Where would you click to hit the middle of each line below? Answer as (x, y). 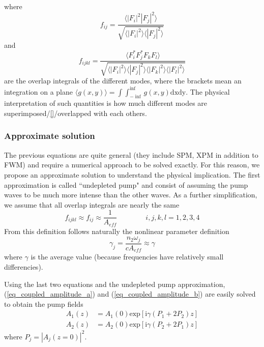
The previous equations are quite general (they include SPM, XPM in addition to (131, 154)
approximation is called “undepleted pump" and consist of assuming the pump (126, 184)
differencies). (24, 266)
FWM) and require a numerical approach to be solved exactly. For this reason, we (132, 165)
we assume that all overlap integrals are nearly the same (92, 204)
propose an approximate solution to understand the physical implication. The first (132, 174)
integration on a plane (39, 91)
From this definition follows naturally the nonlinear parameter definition (117, 231)
